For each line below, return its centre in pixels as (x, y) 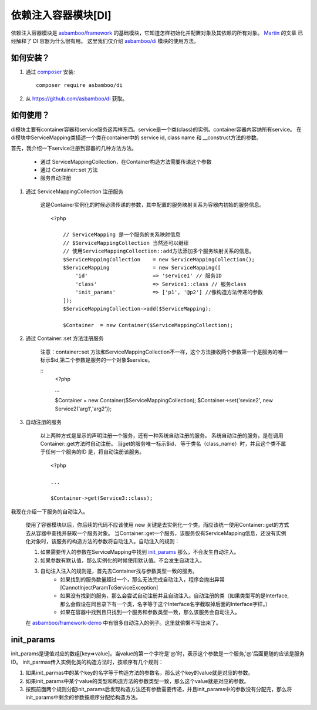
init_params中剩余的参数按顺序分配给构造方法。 (83, 697)
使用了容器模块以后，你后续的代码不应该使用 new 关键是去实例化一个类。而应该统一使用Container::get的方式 (157, 525)
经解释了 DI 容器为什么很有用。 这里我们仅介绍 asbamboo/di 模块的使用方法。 (105, 41)
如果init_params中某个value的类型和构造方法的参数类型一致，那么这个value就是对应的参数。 (137, 681)
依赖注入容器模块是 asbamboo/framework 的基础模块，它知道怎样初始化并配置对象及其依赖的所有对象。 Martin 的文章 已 (157, 33)
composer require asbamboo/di (80, 85)
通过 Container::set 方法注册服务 (65, 338)
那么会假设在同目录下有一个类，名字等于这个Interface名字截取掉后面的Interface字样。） (166, 604)
